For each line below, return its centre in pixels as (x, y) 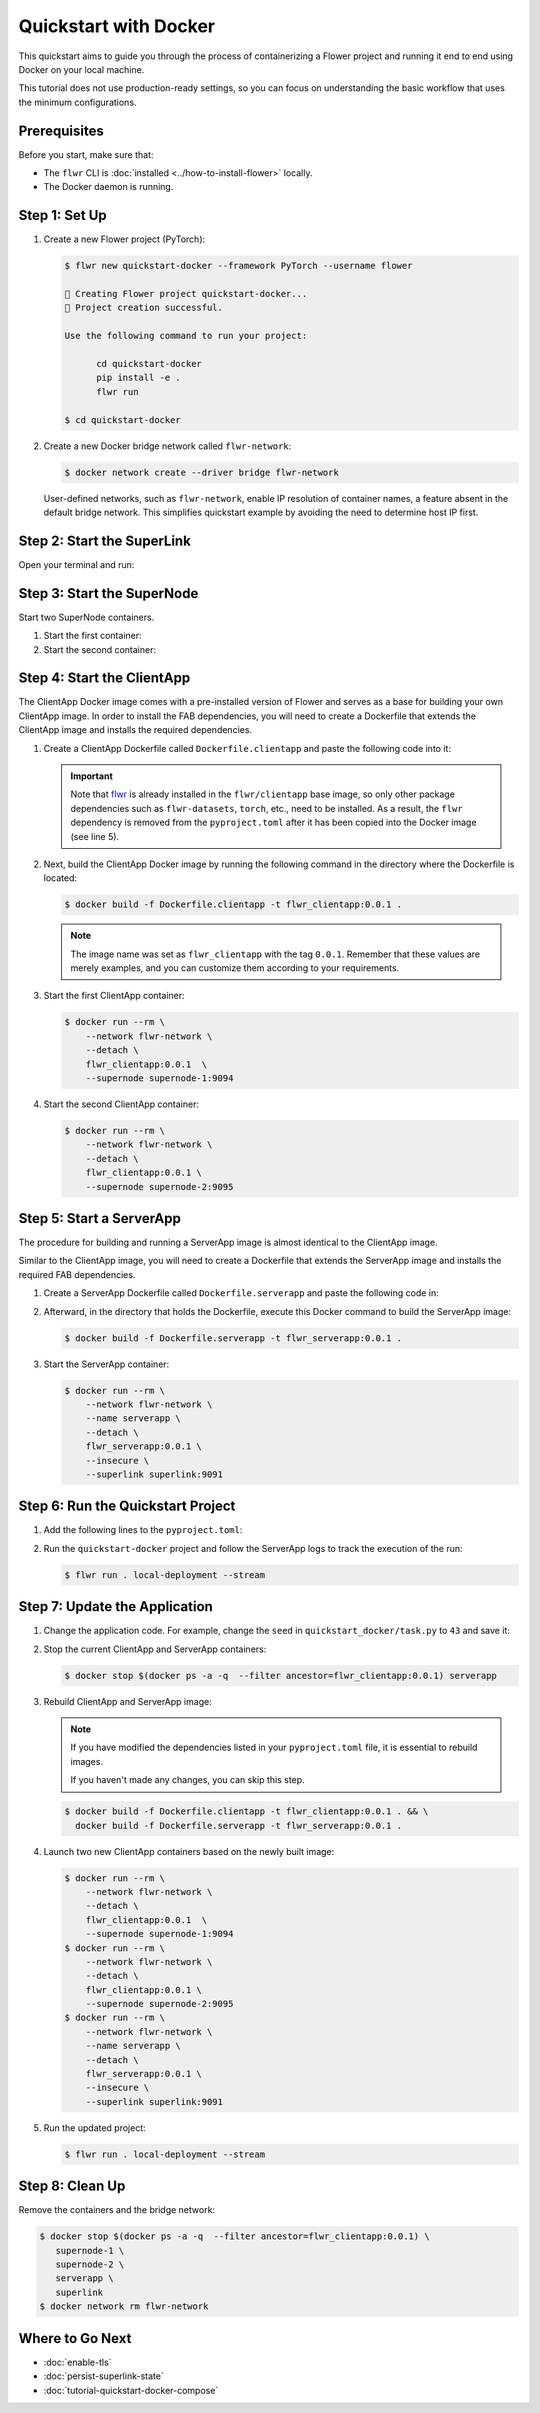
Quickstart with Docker (116, 26)
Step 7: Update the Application (116, 1606)
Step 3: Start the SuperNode (108, 593)
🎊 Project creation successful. (144, 308)
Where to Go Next (75, 2338)
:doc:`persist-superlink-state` (103, 2376)
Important (92, 776)
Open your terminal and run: (76, 564)
